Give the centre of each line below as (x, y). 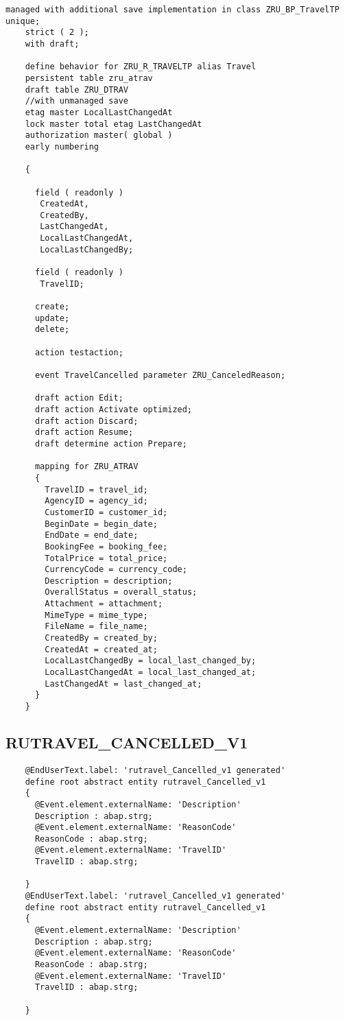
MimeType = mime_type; (96, 615)
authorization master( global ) (99, 135)
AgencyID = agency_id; (96, 501)
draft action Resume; (84, 432)
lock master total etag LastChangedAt (114, 124)
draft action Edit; (79, 398)
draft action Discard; (86, 421)
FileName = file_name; (96, 627)
